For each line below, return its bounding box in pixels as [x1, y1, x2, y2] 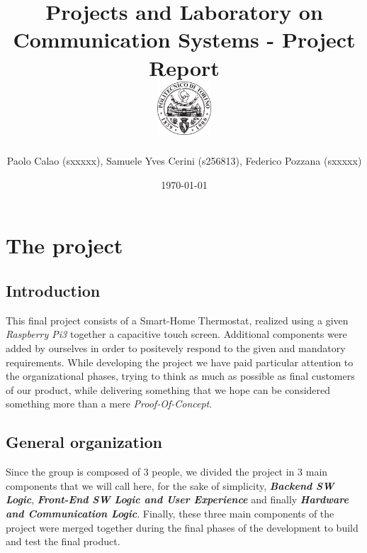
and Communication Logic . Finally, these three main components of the [6, 506, 334, 520]
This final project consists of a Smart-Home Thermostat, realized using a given [6, 312, 349, 327]
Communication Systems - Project [13, 25, 356, 54]
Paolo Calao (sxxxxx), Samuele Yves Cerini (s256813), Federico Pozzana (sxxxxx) [6, 153, 362, 168]
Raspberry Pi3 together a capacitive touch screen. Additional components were [6, 327, 347, 341]
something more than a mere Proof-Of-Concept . [6, 396, 213, 411]
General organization [6, 431, 162, 453]
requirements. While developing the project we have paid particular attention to [6, 354, 354, 369]
